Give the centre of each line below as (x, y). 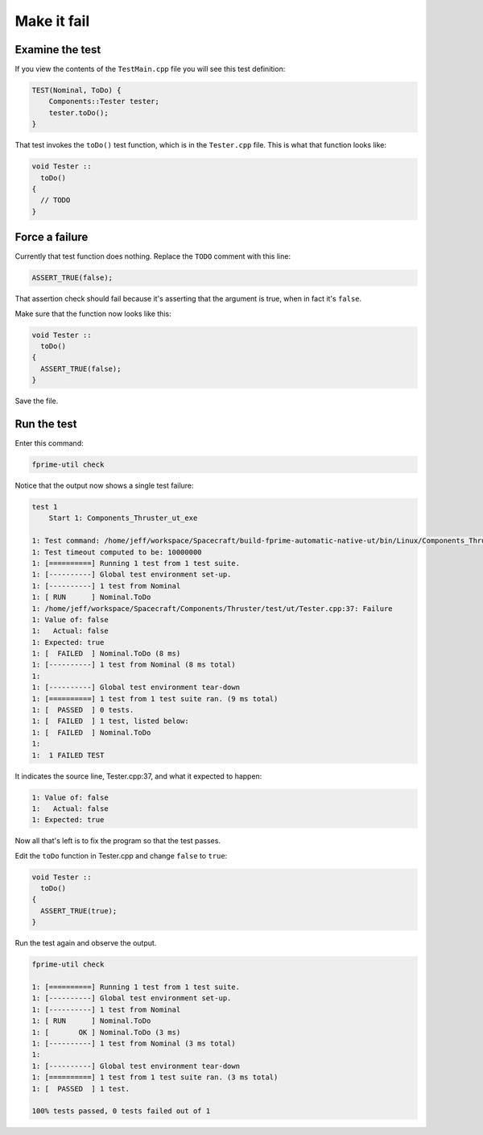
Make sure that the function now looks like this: (93, 314)
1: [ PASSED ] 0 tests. (83, 710)
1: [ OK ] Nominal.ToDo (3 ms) (106, 1032)
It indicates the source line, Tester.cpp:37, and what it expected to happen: (138, 776)
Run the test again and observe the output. (86, 943)
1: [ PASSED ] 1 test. (81, 1089)
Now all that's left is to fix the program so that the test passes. (118, 841)
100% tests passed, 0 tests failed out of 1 (121, 1111)
